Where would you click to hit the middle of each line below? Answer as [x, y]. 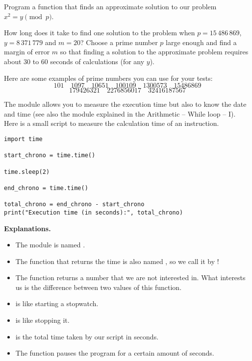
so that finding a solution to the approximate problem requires [154, 52]
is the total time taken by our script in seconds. [87, 336]
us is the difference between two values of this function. [99, 287]
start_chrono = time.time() [50, 156]
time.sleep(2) [27, 172]
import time [23, 139]
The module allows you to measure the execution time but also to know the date [125, 104]
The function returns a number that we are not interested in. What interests [130, 277]
